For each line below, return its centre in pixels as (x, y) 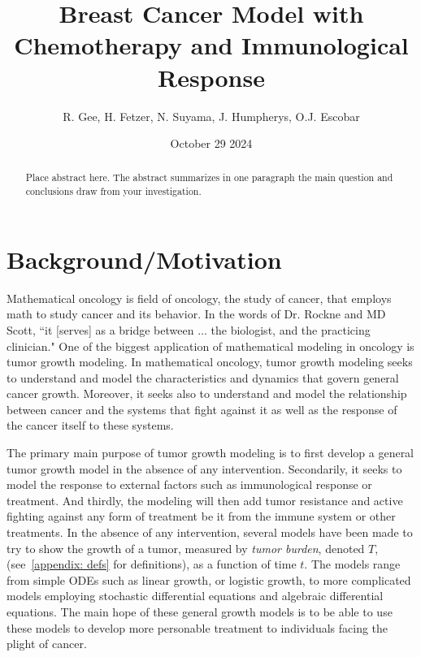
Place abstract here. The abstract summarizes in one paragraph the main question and (209, 177)
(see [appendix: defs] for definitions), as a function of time (152, 564)
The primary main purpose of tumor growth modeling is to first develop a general (210, 453)
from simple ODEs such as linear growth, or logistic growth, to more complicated (209, 579)
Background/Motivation (144, 259)
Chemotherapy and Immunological (211, 45)
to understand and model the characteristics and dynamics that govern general (203, 377)
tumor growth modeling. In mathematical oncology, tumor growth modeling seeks (210, 362)
